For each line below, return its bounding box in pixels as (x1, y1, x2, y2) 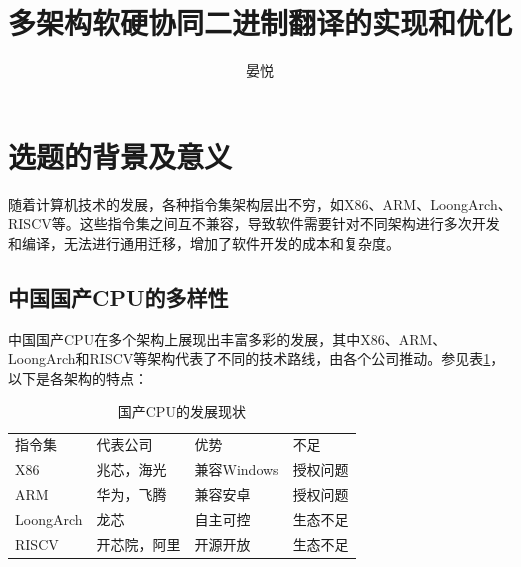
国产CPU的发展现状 (117, 401, 246, 422)
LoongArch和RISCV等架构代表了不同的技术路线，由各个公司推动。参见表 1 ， (8, 348, 505, 369)
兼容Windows (194, 459, 279, 480)
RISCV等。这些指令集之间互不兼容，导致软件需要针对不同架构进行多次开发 (8, 213, 500, 234)
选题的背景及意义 (8, 135, 233, 176)
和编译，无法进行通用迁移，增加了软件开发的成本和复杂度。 (8, 232, 400, 253)
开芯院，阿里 (96, 533, 181, 554)
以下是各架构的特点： (8, 367, 148, 388)
